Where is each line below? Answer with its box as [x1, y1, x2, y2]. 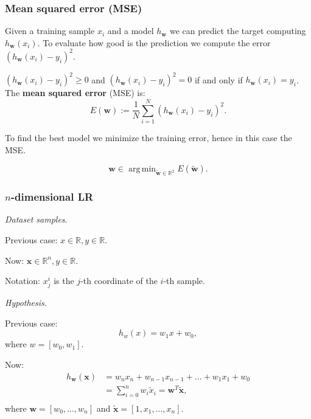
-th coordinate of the [80, 274, 158, 287]
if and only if [194, 73, 243, 86]
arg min [128, 165, 156, 174]
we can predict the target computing [169, 24, 306, 37]
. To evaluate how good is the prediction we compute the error [37, 36, 271, 49]
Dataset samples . [5, 213, 68, 226]
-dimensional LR [10, 189, 94, 204]
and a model [107, 24, 154, 37]
